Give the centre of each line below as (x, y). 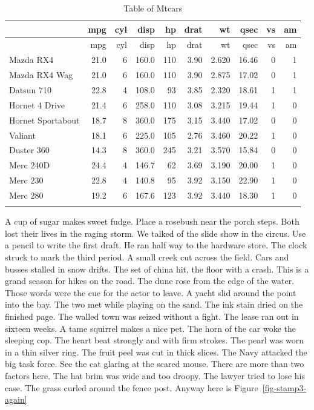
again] (16, 399)
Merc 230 (26, 180)
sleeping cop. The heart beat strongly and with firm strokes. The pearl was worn (155, 340)
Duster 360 (29, 150)
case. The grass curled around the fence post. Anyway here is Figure (132, 387)
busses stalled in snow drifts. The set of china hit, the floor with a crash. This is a (157, 269)
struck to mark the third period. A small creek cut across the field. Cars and (147, 257)
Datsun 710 (30, 89)
